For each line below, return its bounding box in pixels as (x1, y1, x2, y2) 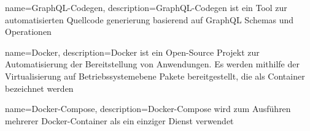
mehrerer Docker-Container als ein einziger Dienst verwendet (5, 114, 234, 127)
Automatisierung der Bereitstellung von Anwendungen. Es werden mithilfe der (5, 58, 300, 70)
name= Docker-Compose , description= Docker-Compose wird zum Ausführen (5, 102, 291, 115)
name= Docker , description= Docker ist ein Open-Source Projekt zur (5, 45, 260, 58)
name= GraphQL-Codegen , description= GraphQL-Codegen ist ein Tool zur (5, 1, 287, 13)
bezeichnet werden (5, 81, 74, 94)
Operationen (5, 25, 52, 38)
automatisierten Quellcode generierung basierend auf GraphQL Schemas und (5, 13, 294, 26)
